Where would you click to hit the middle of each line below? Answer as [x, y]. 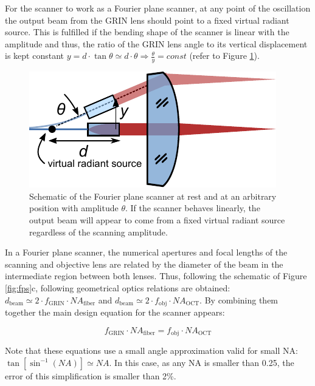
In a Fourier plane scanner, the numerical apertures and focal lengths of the [146, 252]
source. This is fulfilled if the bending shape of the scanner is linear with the [147, 32]
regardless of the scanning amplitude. [99, 232]
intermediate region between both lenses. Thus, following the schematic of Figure [156, 276]
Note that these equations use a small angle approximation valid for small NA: [151, 350]
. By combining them [239, 300]
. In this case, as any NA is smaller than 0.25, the [202, 362]
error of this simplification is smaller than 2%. [91, 375]
